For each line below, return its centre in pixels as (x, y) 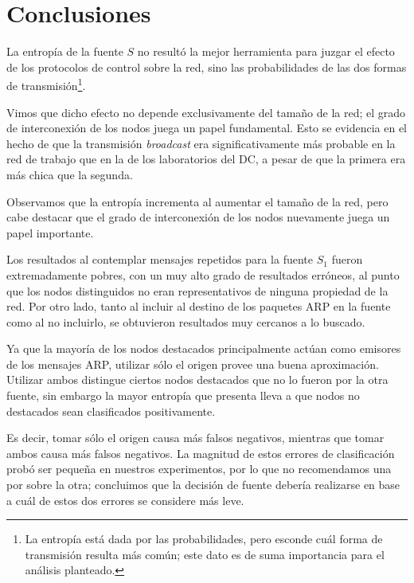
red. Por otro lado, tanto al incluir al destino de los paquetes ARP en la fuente (199, 306)
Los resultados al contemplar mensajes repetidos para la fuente (160, 259)
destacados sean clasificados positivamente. (111, 411)
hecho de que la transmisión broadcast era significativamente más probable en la (201, 143)
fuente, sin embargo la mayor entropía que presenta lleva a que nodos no (183, 395)
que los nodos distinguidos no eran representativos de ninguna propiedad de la (197, 290)
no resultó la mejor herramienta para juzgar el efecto (266, 51)
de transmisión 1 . (46, 84)
